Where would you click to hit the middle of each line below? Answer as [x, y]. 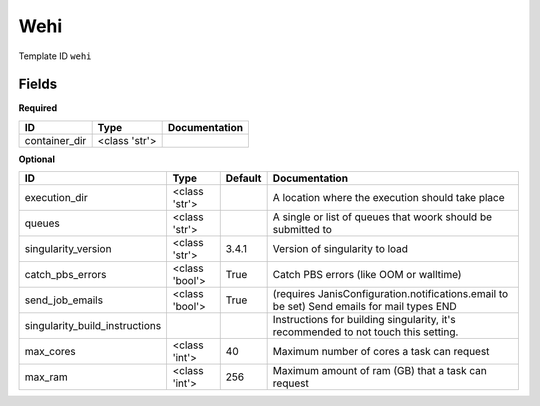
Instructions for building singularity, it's [364, 320]
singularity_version [68, 249]
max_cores [50, 352]
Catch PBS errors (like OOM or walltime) [367, 275]
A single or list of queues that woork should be [382, 217]
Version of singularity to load [340, 249]
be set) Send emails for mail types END [364, 307]
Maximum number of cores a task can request [381, 352]
